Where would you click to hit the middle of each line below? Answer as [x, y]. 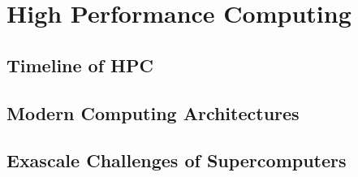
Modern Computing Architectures [153, 112]
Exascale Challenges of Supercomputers [177, 160]
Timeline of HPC [80, 65]
